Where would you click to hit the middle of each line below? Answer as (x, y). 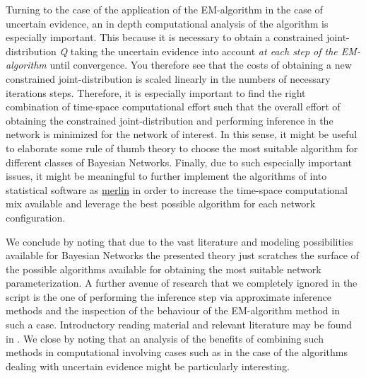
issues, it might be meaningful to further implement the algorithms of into (166, 176)
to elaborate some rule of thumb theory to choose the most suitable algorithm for (182, 148)
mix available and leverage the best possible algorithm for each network (161, 204)
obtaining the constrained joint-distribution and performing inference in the (170, 120)
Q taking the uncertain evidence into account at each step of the (199, 51)
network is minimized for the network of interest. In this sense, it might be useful (182, 134)
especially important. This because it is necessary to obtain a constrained (165, 37)
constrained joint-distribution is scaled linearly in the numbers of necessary (168, 78)
